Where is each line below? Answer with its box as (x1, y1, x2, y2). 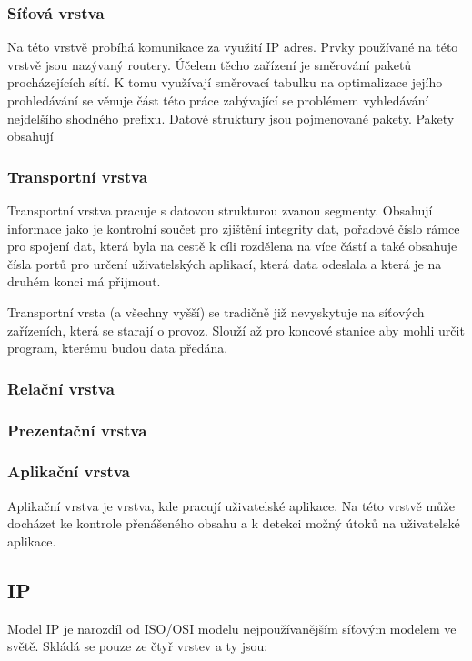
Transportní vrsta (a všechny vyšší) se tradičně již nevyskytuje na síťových (7, 302, 425, 321)
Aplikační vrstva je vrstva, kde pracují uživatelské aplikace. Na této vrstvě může (7, 496, 455, 515)
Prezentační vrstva (7, 418, 147, 441)
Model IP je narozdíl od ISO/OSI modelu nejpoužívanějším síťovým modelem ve (7, 618, 457, 637)
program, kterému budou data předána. (7, 338, 228, 357)
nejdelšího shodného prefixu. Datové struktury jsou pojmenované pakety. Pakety (7, 108, 455, 127)
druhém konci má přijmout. (7, 272, 161, 291)
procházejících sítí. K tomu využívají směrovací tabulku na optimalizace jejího (7, 73, 443, 92)
